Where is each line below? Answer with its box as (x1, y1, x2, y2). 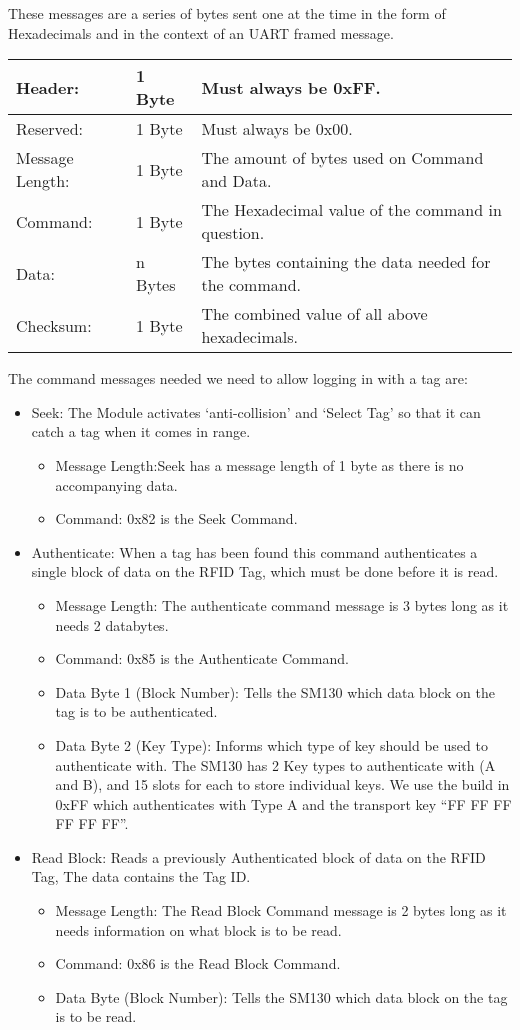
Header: (16, 75, 80, 99)
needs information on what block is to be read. (55, 919, 342, 940)
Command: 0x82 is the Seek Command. (55, 508, 298, 529)
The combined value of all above (201, 302, 428, 326)
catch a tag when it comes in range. (31, 421, 251, 442)
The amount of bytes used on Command (201, 146, 484, 170)
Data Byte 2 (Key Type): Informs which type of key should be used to (55, 734, 488, 755)
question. (201, 221, 265, 245)
